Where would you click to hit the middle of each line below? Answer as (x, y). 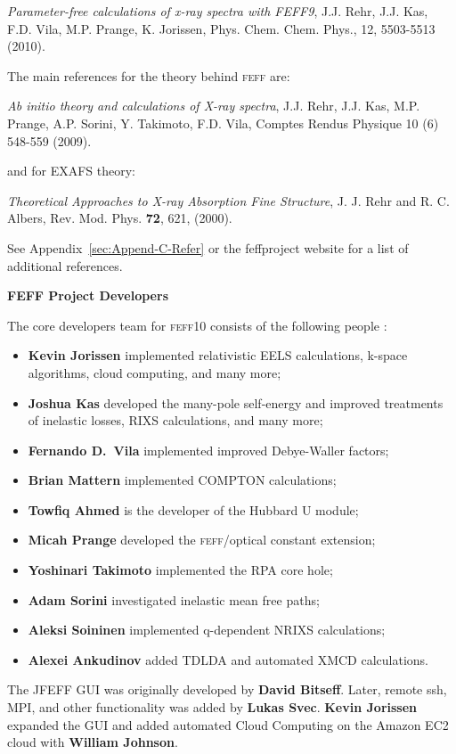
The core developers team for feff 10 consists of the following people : (197, 325)
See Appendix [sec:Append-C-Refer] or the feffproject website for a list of (208, 247)
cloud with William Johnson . (93, 742)
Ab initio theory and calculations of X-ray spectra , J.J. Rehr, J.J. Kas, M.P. (214, 106)
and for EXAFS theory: (72, 171)
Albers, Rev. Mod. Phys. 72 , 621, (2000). (120, 218)
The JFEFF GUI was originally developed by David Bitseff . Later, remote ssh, (227, 689)
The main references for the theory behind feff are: (149, 75)
